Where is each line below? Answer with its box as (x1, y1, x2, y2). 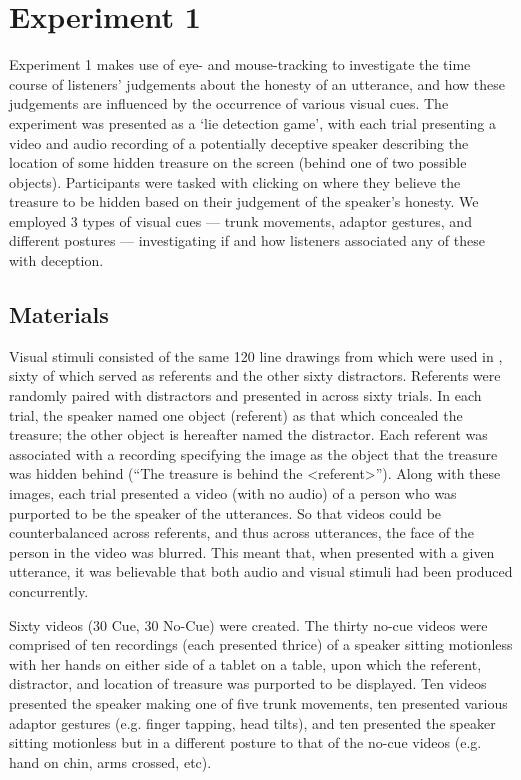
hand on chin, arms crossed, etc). (9, 751, 212, 772)
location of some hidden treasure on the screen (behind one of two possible (9, 152, 467, 173)
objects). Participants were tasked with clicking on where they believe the (9, 171, 461, 192)
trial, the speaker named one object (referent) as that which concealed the (9, 404, 463, 425)
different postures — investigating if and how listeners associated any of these (9, 230, 485, 251)
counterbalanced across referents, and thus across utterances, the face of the (9, 522, 475, 543)
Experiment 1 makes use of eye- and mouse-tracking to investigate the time (9, 54, 471, 75)
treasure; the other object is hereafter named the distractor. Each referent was (9, 424, 488, 445)
